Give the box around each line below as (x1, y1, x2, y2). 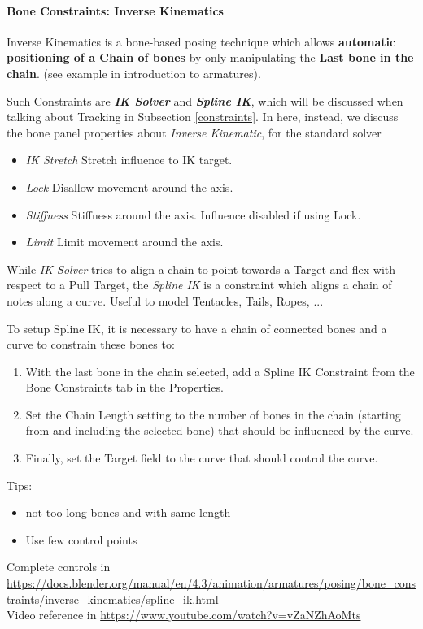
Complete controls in (7, 558, 111, 575)
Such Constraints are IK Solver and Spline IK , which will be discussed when (7, 92, 403, 109)
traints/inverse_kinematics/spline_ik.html (7, 590, 219, 607)
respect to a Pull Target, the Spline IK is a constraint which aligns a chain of (7, 276, 392, 293)
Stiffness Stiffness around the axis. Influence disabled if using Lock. (25, 206, 361, 223)
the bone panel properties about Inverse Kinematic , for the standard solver (7, 124, 382, 141)
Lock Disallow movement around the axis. (25, 178, 233, 195)
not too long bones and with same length (25, 504, 231, 521)
